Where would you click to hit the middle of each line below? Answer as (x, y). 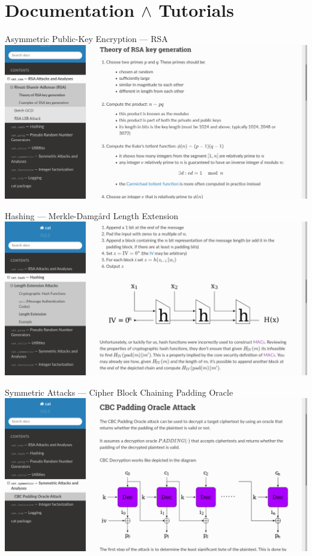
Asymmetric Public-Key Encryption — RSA (86, 39)
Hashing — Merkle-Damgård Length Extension (92, 215)
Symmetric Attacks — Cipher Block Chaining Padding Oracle (119, 392)
